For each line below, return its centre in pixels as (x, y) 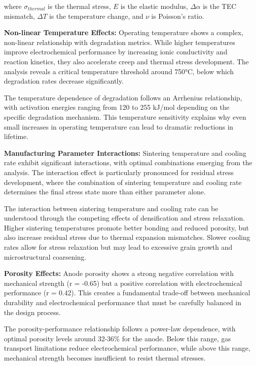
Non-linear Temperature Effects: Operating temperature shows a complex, (124, 32)
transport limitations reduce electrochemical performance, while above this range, (127, 348)
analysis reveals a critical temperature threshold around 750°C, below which (119, 71)
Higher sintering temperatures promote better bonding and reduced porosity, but (127, 227)
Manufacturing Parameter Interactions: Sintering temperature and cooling (125, 153)
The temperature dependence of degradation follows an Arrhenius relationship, (123, 97)
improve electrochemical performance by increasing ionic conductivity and (116, 52)
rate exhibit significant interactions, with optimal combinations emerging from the (128, 162)
